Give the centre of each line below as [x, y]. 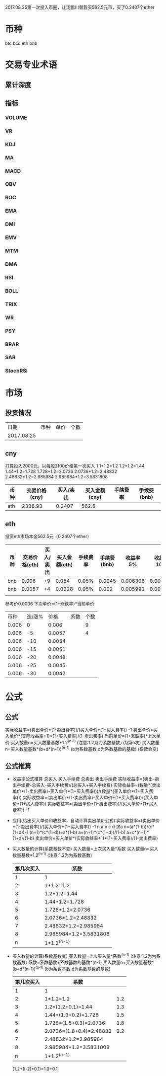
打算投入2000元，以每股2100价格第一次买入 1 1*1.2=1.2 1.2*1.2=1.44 [75, 466]
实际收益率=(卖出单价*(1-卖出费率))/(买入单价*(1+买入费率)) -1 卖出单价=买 [82, 730]
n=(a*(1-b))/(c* [139, 827]
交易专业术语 [31, 65]
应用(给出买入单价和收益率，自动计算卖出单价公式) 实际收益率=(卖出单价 [86, 821]
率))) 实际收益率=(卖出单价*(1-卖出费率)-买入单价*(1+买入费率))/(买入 [83, 798]
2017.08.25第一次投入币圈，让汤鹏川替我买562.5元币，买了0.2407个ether [80, 7]
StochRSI [17, 371]
